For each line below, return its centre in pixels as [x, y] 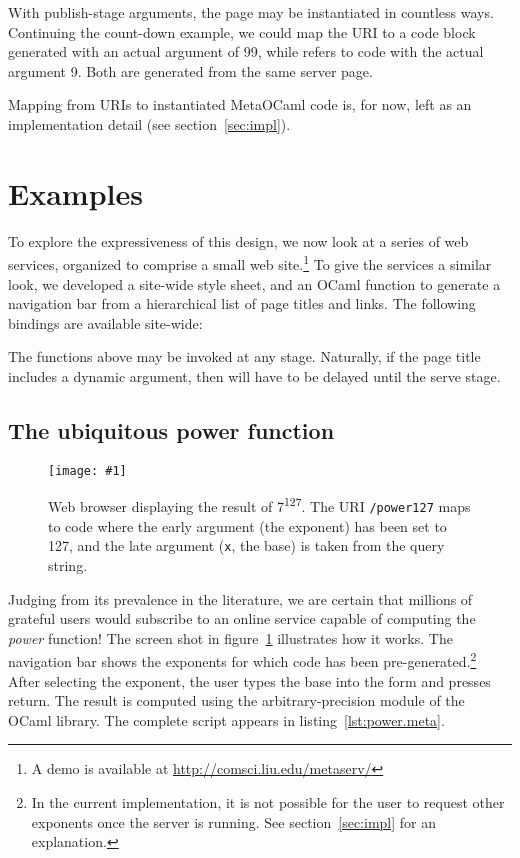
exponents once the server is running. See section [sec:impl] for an [234, 821]
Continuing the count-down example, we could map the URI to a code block [242, 31]
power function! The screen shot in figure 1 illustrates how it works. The [230, 637]
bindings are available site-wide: [105, 322]
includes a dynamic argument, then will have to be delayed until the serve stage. [254, 375]
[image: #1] [87, 470]
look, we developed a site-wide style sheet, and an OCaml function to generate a [254, 283]
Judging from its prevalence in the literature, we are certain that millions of [240, 598]
